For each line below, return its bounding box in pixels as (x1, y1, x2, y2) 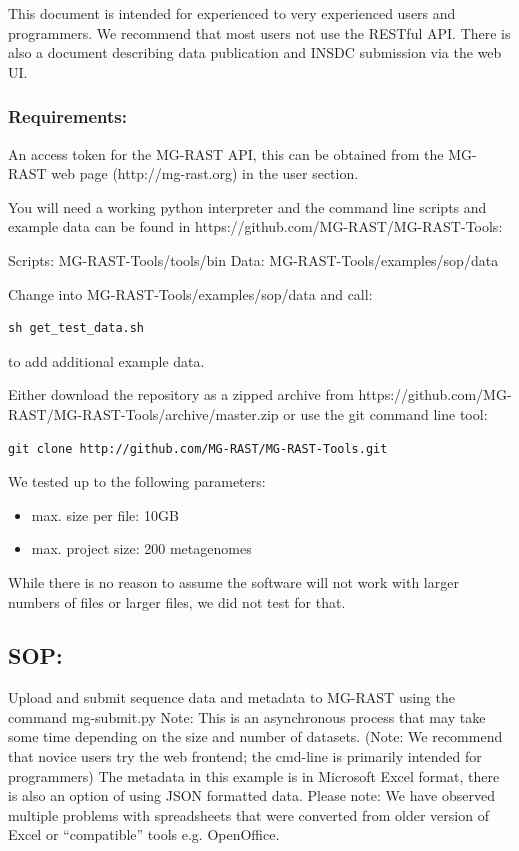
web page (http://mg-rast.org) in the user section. (51, 163, 359, 184)
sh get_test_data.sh (8, 321, 145, 336)
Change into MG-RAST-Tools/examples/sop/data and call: (8, 283, 373, 304)
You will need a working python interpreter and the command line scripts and (8, 196, 487, 217)
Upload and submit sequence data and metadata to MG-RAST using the (8, 687, 455, 708)
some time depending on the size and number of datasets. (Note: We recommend (8, 726, 503, 747)
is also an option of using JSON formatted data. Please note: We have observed (8, 785, 495, 806)
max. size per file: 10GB (31, 504, 179, 525)
